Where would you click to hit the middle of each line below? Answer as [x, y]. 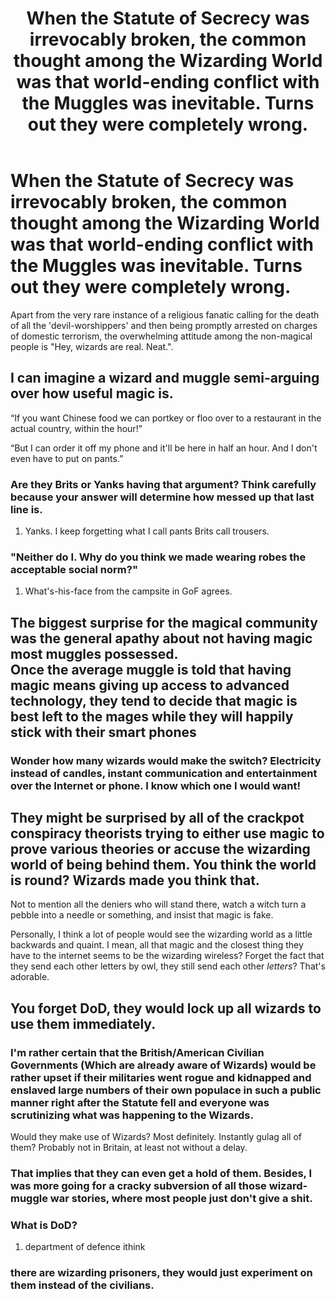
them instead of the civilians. [82, 1285]
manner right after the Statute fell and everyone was [140, 1102]
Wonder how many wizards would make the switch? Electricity [166, 760]
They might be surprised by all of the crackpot [157, 818]
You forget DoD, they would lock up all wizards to [166, 1008]
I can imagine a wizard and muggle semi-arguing [165, 378]
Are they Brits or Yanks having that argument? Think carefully [163, 484]
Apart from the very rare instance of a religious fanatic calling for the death [165, 314]
